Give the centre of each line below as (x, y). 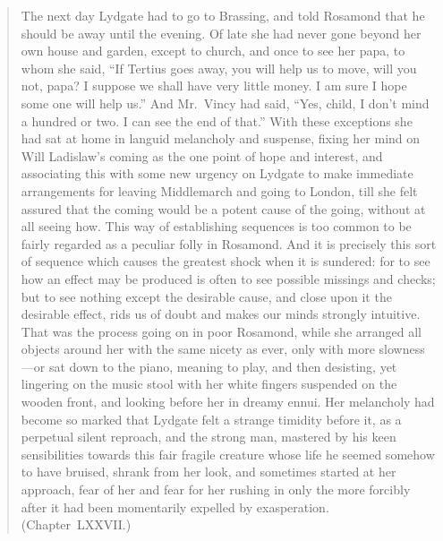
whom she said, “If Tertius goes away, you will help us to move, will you (219, 68)
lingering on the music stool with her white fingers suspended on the (209, 384)
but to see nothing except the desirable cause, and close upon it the (206, 296)
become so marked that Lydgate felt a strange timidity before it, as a (211, 419)
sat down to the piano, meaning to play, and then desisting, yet (223, 366)
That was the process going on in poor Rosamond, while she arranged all (221, 331)
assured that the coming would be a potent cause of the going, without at (223, 208)
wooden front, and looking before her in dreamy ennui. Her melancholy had (228, 402)
